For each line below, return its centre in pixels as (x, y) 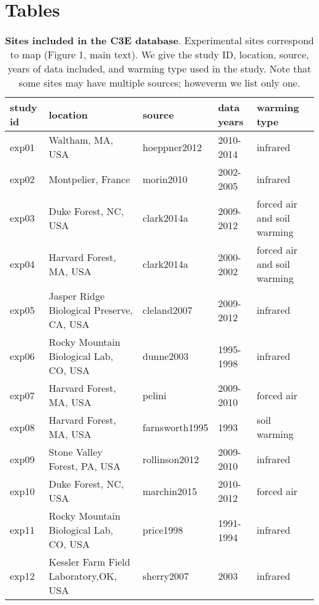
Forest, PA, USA (85, 466)
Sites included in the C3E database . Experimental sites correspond (159, 41)
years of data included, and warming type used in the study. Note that (159, 69)
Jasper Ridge (77, 296)
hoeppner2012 (172, 147)
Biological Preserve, (91, 310)
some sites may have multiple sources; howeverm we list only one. (159, 83)
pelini (155, 395)
